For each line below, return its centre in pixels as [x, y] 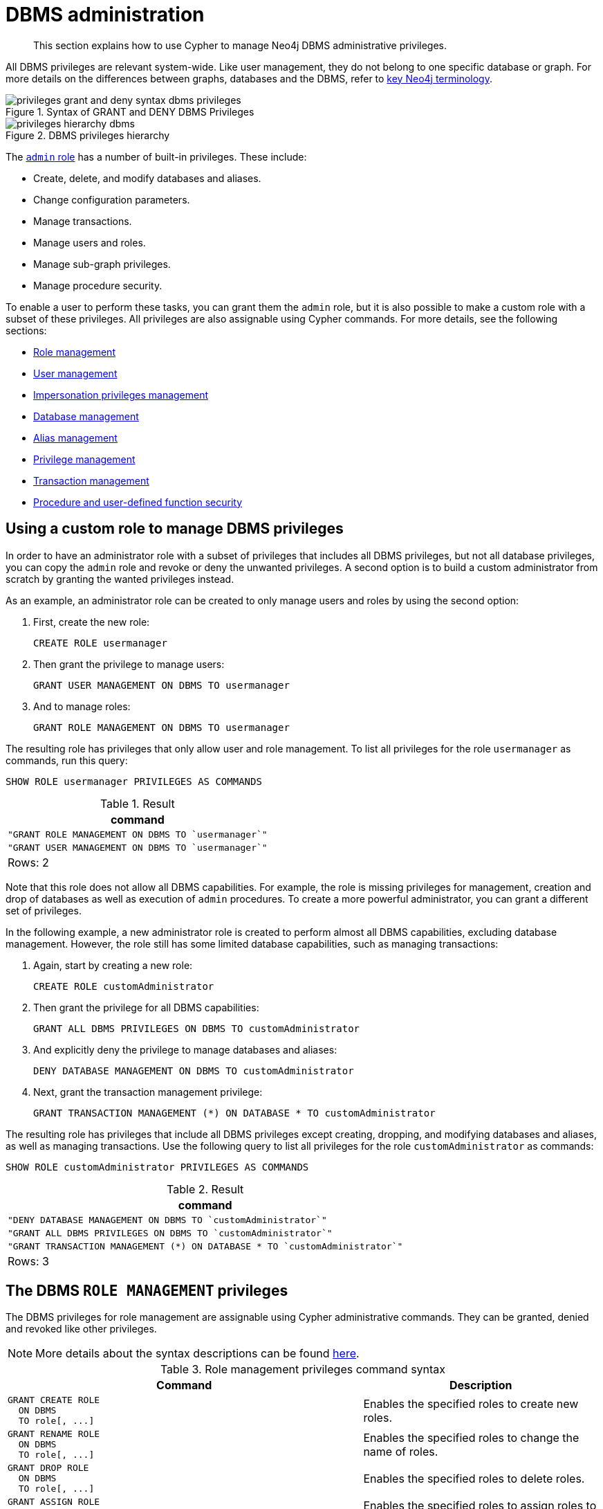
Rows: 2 [28, 862]
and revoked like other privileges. [81, 1329]
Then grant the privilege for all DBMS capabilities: [146, 1007]
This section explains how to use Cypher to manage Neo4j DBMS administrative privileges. [240, 45]
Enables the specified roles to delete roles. [474, 1478]
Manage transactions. [83, 221]
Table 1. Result [137, 803]
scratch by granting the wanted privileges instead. [120, 579]
